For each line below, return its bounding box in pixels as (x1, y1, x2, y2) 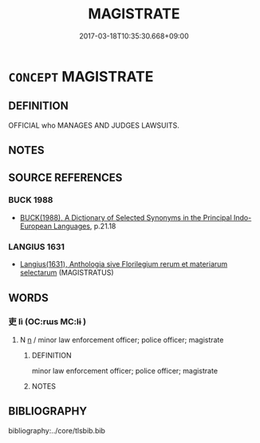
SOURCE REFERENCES (8, 171, 123, 184)
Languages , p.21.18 (53, 221, 116, 231)
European (19, 221, 52, 231)
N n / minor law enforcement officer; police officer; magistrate (19, 334, 224, 344)
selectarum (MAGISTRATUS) (19, 268, 114, 278)
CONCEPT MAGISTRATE (8, 67, 154, 85)
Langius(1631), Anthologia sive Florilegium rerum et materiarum (19, 259, 228, 269)
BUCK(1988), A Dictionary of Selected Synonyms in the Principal (19, 212, 233, 222)
